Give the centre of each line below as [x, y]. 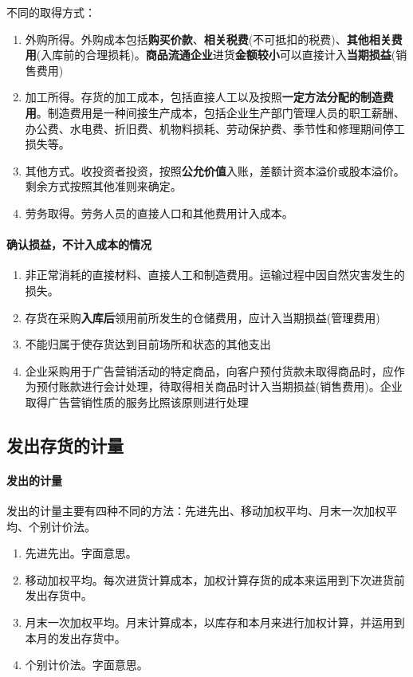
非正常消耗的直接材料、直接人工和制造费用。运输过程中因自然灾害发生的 [215, 275]
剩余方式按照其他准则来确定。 [103, 186]
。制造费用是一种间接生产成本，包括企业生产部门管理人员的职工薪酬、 [220, 112]
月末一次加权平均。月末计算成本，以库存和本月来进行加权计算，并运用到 [215, 622]
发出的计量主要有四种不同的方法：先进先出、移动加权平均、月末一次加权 [196, 511]
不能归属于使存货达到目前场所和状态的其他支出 [148, 344]
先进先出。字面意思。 [81, 553]
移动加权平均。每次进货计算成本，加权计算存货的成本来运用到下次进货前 [215, 579]
